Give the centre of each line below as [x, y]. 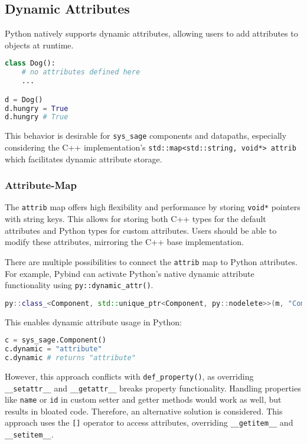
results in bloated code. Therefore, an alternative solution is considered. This [144, 411]
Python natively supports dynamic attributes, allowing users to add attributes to [151, 33]
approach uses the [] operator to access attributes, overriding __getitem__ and [149, 422]
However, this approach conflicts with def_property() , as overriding [129, 376]
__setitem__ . [29, 434]
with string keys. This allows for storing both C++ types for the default [135, 219]
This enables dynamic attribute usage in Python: [93, 321]
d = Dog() [24, 99]
